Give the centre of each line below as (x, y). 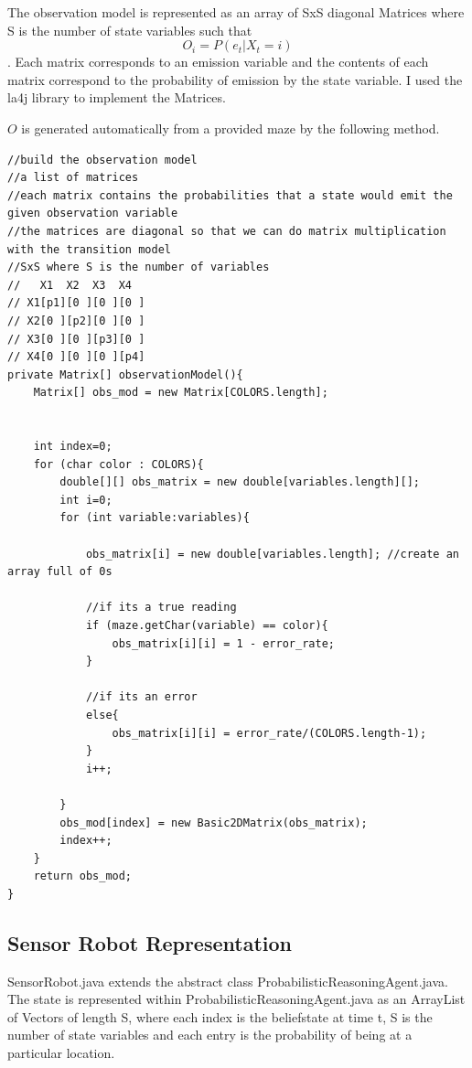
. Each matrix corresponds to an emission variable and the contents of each (218, 62)
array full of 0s (60, 572)
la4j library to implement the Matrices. (117, 97)
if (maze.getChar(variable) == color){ (207, 625)
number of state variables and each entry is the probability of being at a (210, 1035)
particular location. (61, 1053)
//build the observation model (102, 160)
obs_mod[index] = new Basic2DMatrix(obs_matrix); (214, 822)
